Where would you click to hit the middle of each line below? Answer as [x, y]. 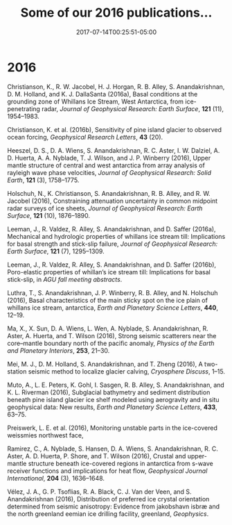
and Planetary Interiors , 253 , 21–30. [59, 350]
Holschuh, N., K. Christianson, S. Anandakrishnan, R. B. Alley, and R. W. [109, 193]
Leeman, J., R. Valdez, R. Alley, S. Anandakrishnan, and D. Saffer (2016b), [112, 265]
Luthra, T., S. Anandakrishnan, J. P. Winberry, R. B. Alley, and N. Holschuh [113, 292]
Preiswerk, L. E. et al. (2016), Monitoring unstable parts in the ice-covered [113, 428]
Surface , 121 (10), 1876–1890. [49, 215]
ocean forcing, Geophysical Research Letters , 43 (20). [85, 137]
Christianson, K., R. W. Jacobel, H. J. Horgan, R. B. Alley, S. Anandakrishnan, [116, 86]
